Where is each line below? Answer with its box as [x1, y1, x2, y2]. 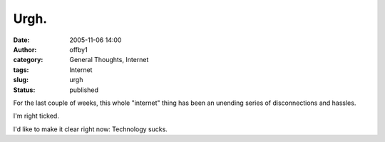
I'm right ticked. [13, 111, 60, 121]
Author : [13, 45, 37, 54]
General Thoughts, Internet [69, 56, 149, 64]
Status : [13, 86, 36, 94]
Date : [13, 36, 30, 44]
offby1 [69, 45, 88, 54]
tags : [13, 65, 29, 74]
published [69, 86, 99, 94]
